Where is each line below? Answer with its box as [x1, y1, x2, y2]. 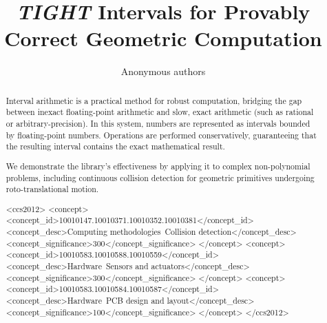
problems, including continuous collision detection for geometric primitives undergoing [6, 171, 315, 183]
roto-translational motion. [6, 183, 99, 195]
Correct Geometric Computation [4, 24, 322, 52]
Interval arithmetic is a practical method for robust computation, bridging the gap [6, 94, 302, 106]
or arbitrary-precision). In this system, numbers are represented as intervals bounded [6, 118, 310, 129]
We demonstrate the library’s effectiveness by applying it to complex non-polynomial [6, 160, 310, 171]
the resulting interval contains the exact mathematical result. [6, 140, 225, 152]
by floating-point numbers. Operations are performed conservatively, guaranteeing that [6, 129, 317, 140]
